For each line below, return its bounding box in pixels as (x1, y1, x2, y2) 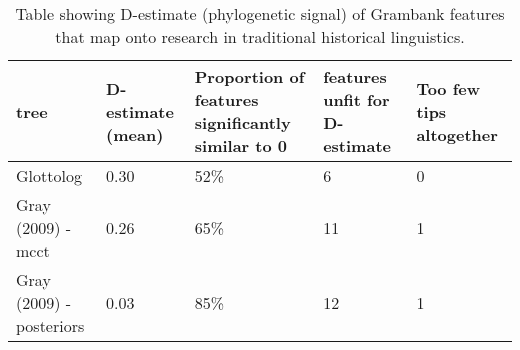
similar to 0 (194, 134, 288, 157)
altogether (416, 122, 498, 146)
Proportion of (194, 65, 305, 88)
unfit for (323, 88, 390, 111)
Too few (416, 76, 481, 100)
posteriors (16, 314, 85, 337)
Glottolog (16, 164, 82, 187)
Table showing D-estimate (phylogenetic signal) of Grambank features (15, 2, 505, 25)
